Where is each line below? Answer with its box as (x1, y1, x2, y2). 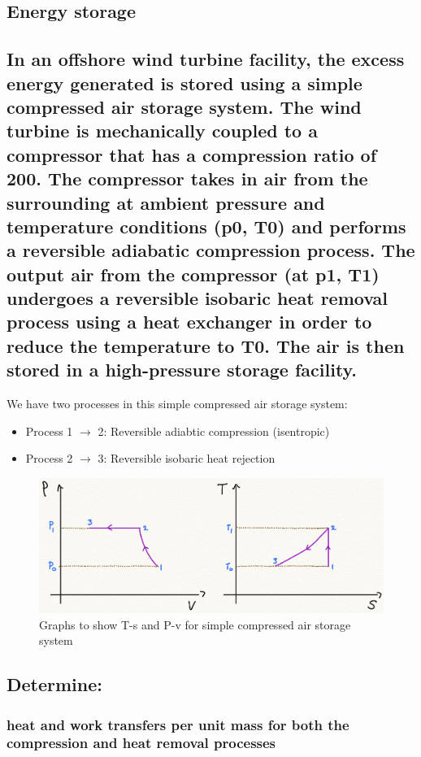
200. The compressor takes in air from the (7, 166, 368, 191)
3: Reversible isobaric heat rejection (98, 450, 276, 467)
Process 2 (25, 450, 73, 467)
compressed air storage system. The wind (7, 94, 362, 119)
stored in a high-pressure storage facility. (7, 357, 358, 382)
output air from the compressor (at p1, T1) (7, 261, 380, 286)
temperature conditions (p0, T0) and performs (7, 213, 406, 238)
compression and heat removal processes (7, 733, 276, 753)
